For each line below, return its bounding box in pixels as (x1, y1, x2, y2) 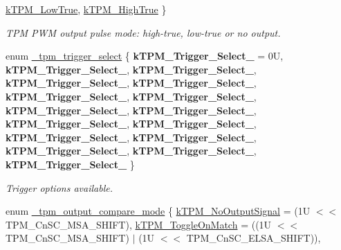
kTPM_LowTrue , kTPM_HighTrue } (6, 2, 167, 16)
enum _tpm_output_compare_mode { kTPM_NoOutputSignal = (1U (6, 204, 311, 218)
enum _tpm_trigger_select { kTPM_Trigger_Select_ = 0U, (6, 48, 284, 63)
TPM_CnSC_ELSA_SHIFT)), (186, 231, 321, 245)
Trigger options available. (6, 180, 113, 195)
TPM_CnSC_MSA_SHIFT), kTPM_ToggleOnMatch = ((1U (6, 217, 272, 231)
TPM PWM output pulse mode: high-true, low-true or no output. (6, 25, 281, 39)
